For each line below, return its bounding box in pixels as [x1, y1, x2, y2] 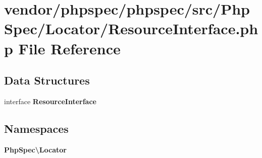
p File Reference [4, 38, 121, 58]
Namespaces [4, 120, 69, 136]
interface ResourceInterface [4, 96, 96, 106]
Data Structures [4, 72, 90, 88]
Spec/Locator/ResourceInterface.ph [4, 18, 258, 39]
